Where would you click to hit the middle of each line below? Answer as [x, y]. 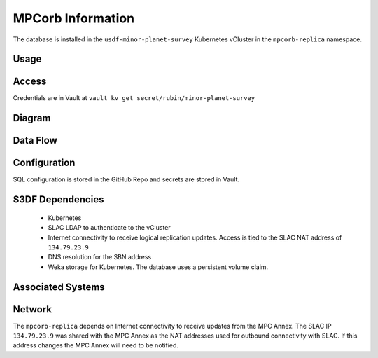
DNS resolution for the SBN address [100, 257]
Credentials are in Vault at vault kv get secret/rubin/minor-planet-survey [134, 98]
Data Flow [35, 140]
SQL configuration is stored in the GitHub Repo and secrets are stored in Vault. [126, 179]
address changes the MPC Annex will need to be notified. [96, 345]
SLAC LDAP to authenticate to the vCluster [109, 228]
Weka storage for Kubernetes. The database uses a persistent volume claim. [158, 267]
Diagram [32, 118]
